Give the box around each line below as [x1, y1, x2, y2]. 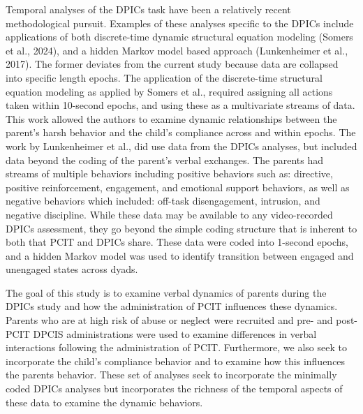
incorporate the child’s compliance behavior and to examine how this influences [6, 353, 346, 368]
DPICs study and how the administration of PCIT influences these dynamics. [6, 299, 338, 313]
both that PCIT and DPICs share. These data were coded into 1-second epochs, [6, 235, 349, 249]
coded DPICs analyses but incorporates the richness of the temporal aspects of [6, 381, 343, 396]
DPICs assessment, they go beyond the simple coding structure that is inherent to [6, 221, 357, 235]
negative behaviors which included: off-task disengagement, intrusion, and [6, 193, 320, 208]
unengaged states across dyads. [6, 262, 138, 276]
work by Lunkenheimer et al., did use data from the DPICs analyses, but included [6, 138, 357, 153]
